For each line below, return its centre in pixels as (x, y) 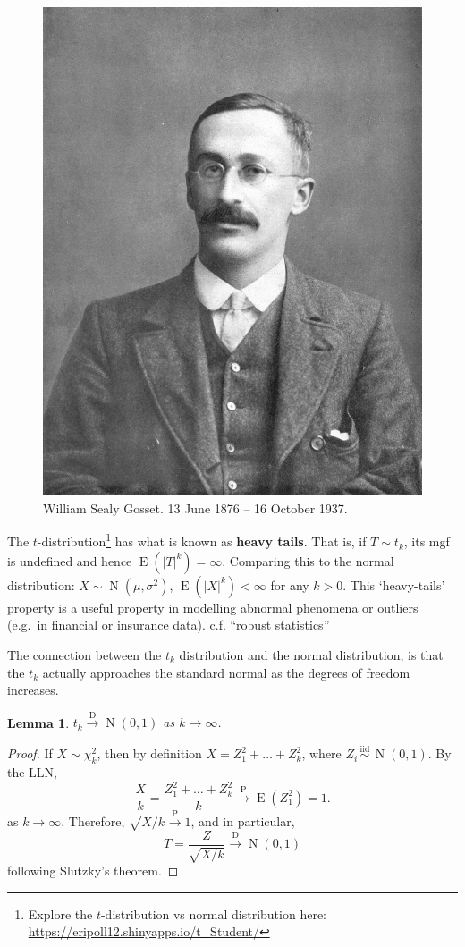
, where (321, 753)
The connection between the (85, 654)
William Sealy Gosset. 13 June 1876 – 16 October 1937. (195, 507)
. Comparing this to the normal (308, 560)
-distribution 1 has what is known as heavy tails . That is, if (202, 540)
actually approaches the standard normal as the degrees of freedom (226, 672)
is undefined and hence (70, 560)
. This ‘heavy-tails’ (394, 584)
